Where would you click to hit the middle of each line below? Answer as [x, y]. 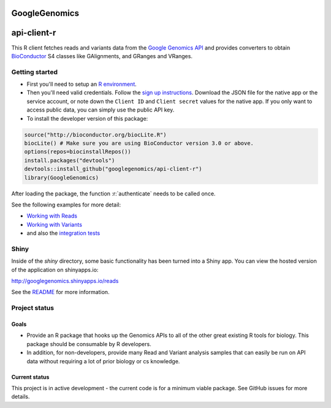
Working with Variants [55, 224]
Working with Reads [52, 216]
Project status [33, 308]
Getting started [35, 72]
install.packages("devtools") [70, 160]
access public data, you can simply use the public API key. [101, 110]
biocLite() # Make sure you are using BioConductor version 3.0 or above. [139, 143]
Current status [30, 377]
